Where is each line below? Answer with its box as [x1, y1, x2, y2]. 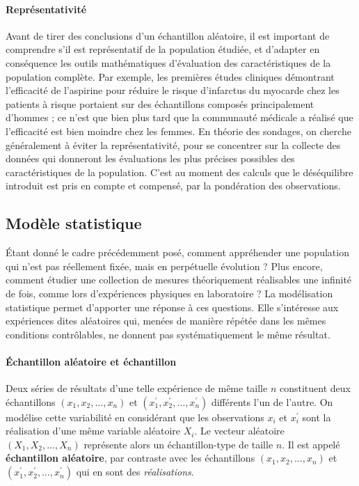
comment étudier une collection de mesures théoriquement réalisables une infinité [6, 272, 352, 287]
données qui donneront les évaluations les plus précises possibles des [6, 151, 295, 166]
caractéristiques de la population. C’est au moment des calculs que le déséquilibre [6, 164, 353, 179]
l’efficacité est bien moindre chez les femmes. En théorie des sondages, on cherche [6, 123, 351, 138]
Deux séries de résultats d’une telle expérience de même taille [6, 381, 268, 395]
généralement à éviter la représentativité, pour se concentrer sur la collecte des [6, 137, 341, 152]
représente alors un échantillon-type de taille [83, 437, 273, 451]
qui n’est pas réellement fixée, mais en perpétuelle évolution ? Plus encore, [6, 258, 323, 273]
